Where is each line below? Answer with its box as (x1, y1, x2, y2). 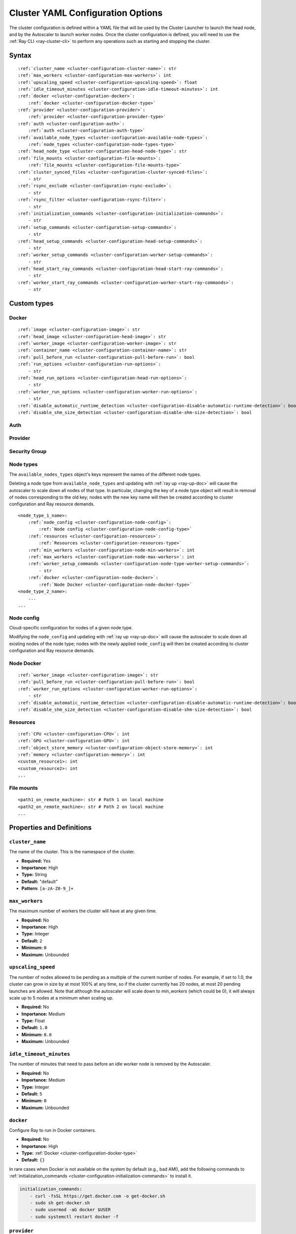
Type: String (21, 872, 47, 878)
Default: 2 (21, 938, 42, 944)
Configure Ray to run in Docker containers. (9, 1127, 96, 1133)
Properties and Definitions (9, 823, 92, 832)
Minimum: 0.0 (21, 1032, 52, 1038)
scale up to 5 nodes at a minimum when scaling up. (9, 995, 113, 1001)
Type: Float (21, 1018, 45, 1024)
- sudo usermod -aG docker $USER (30, 1207, 111, 1213)
